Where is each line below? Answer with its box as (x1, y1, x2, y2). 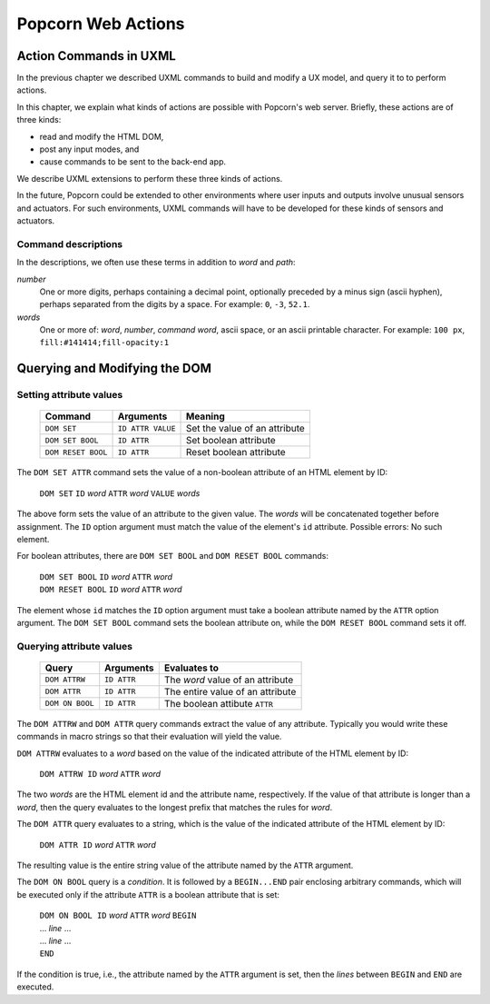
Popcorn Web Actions (16, 14, 185, 34)
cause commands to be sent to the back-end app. (39, 156, 227, 167)
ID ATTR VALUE (117, 423, 176, 433)
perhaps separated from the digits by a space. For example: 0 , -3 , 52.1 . (39, 299, 310, 310)
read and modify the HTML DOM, (39, 131, 164, 142)
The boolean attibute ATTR (163, 697, 274, 710)
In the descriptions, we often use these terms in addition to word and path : (16, 257, 296, 268)
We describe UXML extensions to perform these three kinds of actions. (16, 173, 283, 184)
